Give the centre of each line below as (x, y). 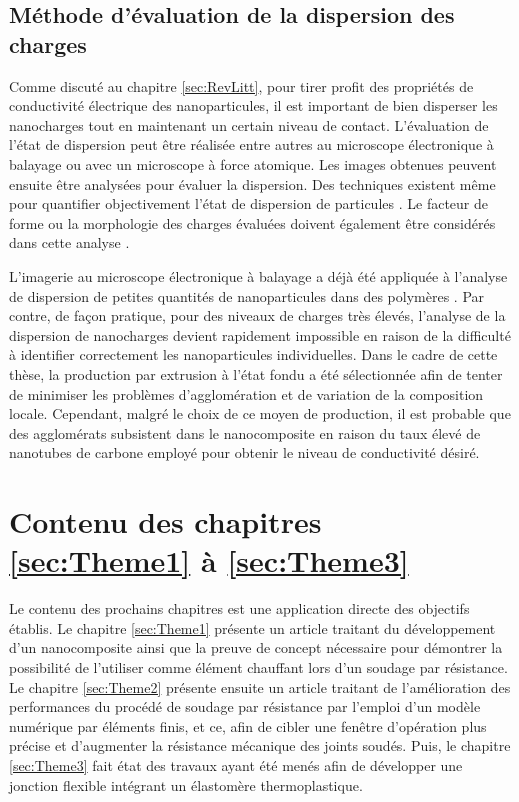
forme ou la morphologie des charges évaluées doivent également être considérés (252, 222)
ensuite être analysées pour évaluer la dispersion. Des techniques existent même (252, 183)
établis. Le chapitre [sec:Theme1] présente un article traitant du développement (252, 627)
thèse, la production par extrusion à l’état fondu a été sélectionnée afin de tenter (256, 373)
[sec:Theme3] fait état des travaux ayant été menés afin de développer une (236, 764)
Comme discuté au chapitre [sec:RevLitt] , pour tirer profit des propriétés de (241, 85)
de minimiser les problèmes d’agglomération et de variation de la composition (246, 393)
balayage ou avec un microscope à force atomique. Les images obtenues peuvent (253, 163)
